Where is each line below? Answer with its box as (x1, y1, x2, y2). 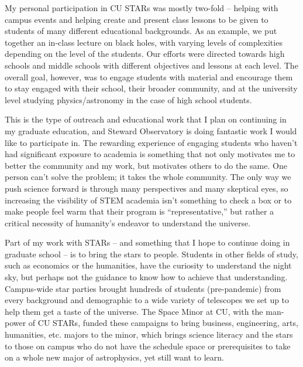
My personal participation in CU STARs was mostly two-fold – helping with (5, 2, 278, 13)
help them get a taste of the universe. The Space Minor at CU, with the (5, 305, 263, 317)
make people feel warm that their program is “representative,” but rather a (5, 205, 274, 218)
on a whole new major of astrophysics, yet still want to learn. (5, 351, 224, 363)
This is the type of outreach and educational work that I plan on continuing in (5, 113, 287, 125)
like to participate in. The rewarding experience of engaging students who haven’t (5, 136, 298, 148)
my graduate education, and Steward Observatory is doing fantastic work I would (5, 124, 297, 137)
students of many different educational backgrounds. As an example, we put (5, 25, 277, 37)
